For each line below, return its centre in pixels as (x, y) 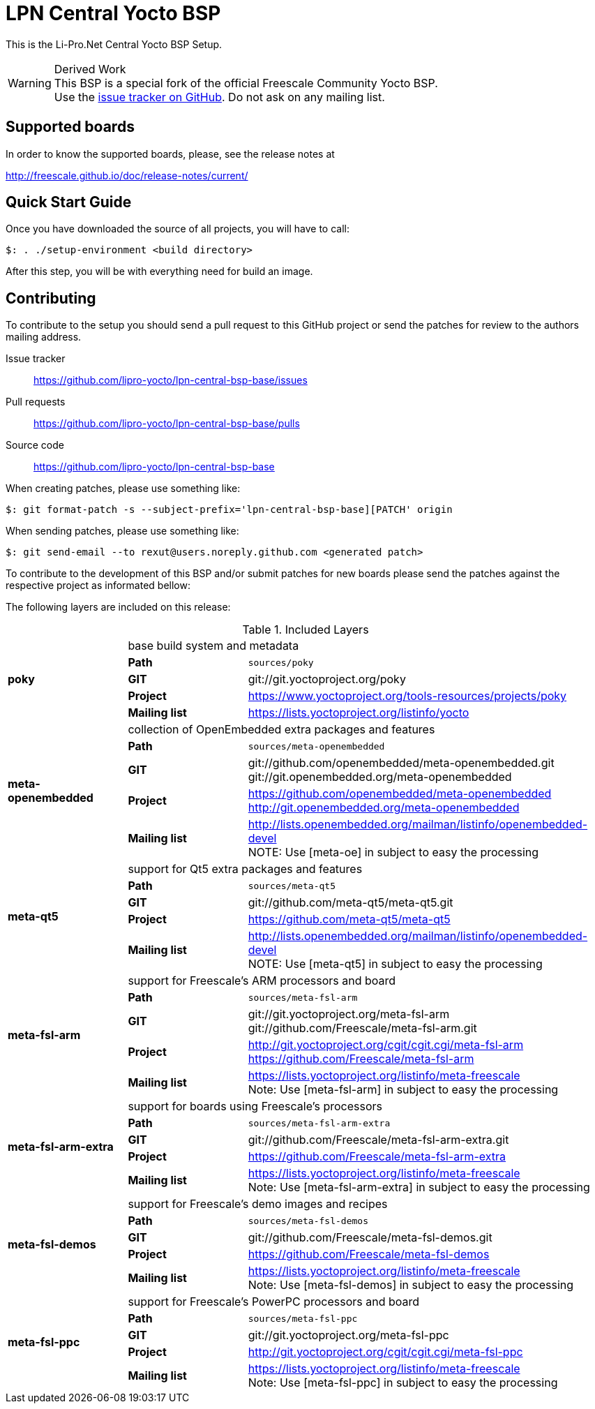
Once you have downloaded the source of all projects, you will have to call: (178, 229)
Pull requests (36, 402)
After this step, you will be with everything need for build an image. (159, 271)
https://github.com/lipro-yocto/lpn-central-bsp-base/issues (171, 380)
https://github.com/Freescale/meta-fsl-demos (369, 1254)
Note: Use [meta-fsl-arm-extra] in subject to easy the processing (419, 1187)
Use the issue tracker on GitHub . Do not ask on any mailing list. (219, 97)
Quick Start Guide (69, 202)
